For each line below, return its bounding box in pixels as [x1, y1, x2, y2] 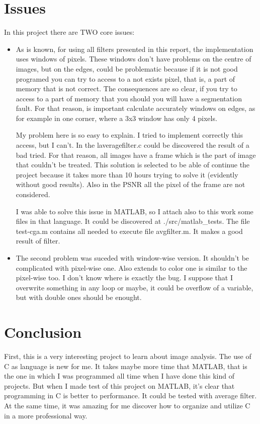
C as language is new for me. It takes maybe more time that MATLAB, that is [4, 360, 247, 371]
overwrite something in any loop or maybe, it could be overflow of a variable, [16, 282, 253, 292]
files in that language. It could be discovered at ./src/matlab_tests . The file [16, 216, 250, 226]
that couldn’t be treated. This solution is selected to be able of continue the [16, 159, 250, 170]
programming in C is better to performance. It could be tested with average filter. [4, 390, 257, 401]
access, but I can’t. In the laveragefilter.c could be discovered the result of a [16, 140, 249, 150]
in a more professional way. [4, 410, 88, 420]
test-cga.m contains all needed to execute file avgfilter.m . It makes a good [16, 225, 243, 236]
